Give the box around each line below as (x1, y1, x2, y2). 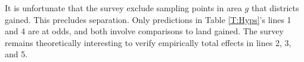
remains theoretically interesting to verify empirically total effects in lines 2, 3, (5, 36, 291, 48)
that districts (251, 2, 299, 14)
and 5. (5, 48, 28, 60)
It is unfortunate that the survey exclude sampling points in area (5, 2, 242, 14)
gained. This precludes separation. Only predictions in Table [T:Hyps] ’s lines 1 (5, 13, 291, 25)
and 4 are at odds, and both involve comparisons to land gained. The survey (5, 25, 284, 37)
